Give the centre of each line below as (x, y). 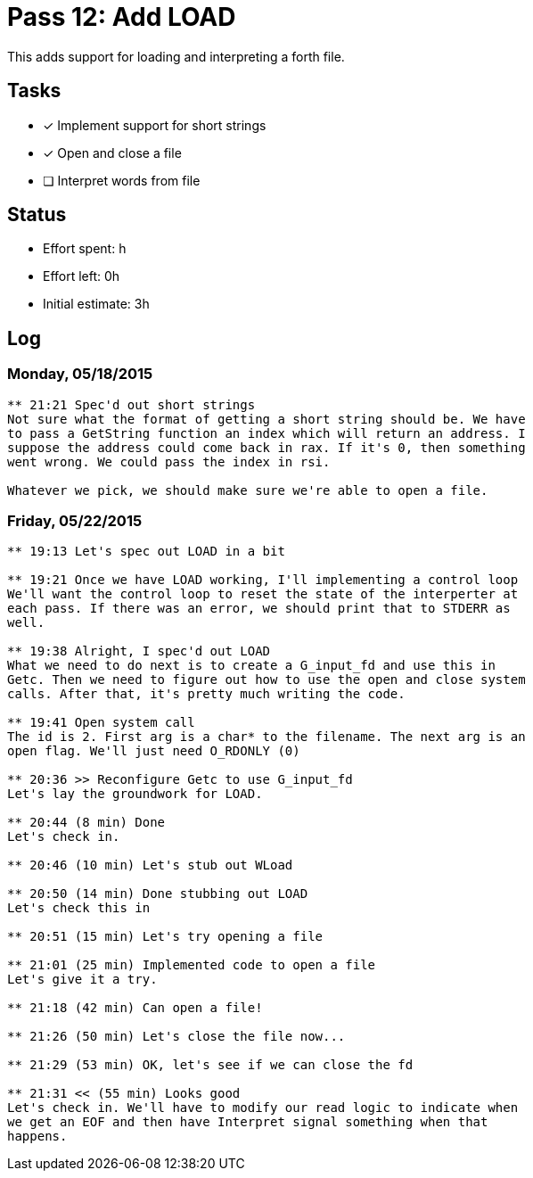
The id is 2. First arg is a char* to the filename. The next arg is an (266, 737)
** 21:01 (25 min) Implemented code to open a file (192, 965)
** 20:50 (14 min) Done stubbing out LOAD (158, 894)
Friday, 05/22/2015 (75, 521)
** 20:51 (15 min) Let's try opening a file (165, 937)
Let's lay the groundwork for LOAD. (135, 794)
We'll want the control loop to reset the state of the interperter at (263, 594)
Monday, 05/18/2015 (80, 374)
